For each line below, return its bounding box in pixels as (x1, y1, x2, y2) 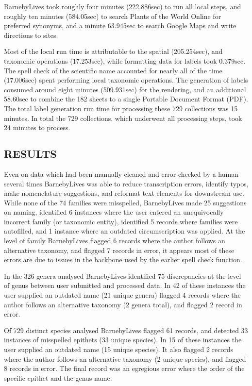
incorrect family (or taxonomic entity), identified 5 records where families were (4, 216, 238, 226)
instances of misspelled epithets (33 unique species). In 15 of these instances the (4, 335, 242, 345)
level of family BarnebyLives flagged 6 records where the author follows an (4, 235, 225, 246)
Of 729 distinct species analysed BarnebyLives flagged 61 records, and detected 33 (4, 325, 248, 335)
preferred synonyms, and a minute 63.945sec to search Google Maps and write (4, 20, 236, 31)
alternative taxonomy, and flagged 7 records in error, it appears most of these (4, 245, 235, 255)
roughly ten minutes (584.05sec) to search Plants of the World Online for (4, 11, 221, 21)
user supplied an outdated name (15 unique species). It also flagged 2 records (4, 344, 234, 354)
